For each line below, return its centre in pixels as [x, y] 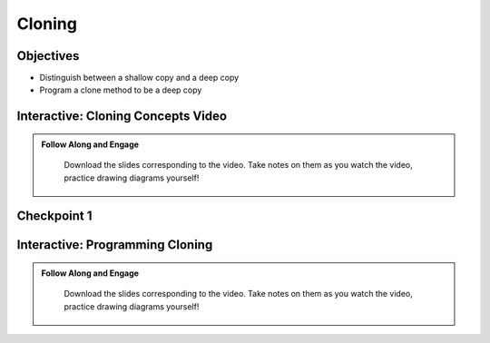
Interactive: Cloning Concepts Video [122, 117]
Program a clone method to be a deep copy [121, 90]
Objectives [48, 56]
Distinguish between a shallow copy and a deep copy [139, 78]
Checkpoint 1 [54, 216]
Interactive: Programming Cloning [115, 245]
